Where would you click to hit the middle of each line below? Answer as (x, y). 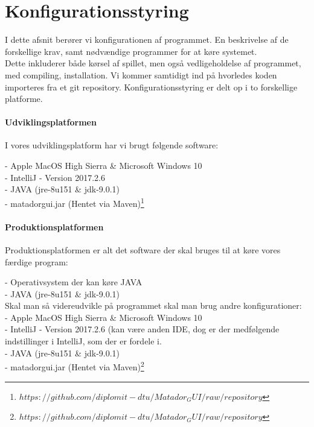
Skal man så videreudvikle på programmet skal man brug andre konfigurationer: (153, 305)
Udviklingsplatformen (51, 122)
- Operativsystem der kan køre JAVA (74, 282)
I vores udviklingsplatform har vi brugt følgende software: (112, 145)
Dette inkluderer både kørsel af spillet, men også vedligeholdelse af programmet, (153, 63)
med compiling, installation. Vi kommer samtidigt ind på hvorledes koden (141, 74)
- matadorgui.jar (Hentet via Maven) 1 (75, 202)
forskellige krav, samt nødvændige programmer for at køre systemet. (131, 51)
